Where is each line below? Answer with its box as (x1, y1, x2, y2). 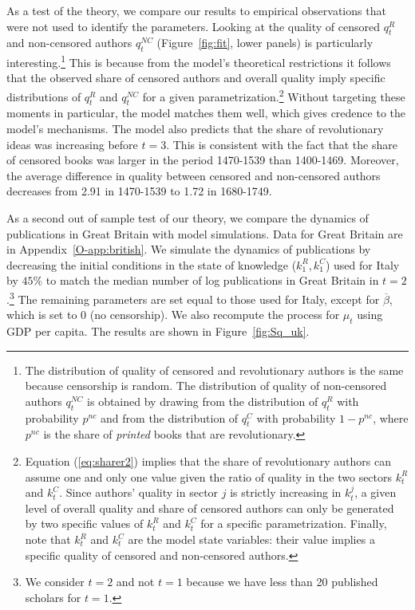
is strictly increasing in (230, 484, 342, 501)
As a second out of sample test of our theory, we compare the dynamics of (6, 210, 369, 226)
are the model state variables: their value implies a (128, 531, 375, 547)
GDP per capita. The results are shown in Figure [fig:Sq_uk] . (6, 323, 310, 340)
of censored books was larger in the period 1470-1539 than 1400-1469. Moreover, (6, 152, 399, 168)
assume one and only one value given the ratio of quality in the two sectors (25, 468, 393, 485)
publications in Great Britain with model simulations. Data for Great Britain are (6, 225, 403, 242)
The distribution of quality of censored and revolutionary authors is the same (25, 361, 404, 378)
